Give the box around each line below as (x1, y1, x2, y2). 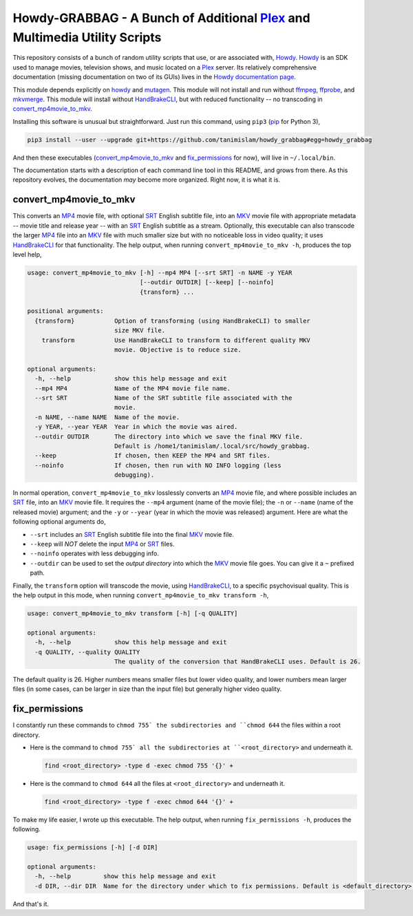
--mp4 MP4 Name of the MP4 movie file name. (34, 384, 231, 392)
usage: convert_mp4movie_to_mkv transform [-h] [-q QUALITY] (27, 609, 238, 617)
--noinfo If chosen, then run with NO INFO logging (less (34, 461, 282, 469)
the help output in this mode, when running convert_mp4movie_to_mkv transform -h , (12, 590, 269, 599)
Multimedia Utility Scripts (12, 30, 162, 45)
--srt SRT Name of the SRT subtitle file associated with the (34, 394, 293, 402)
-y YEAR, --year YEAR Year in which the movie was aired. (34, 423, 238, 431)
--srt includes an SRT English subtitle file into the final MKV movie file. (30, 530, 234, 538)
